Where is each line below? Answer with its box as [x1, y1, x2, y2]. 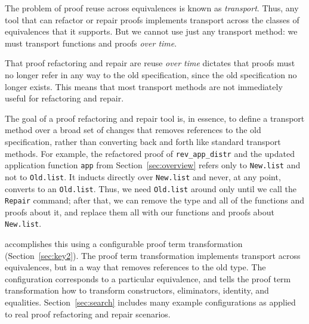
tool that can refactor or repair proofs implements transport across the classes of [5, 13, 299, 26]
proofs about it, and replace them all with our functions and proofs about [5, 205, 274, 218]
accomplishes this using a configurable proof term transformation [5, 237, 243, 250]
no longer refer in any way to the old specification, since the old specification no [5, 68, 297, 81]
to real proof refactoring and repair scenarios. [5, 307, 171, 320]
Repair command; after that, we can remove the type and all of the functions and [5, 194, 304, 206]
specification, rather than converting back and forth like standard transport [5, 135, 281, 147]
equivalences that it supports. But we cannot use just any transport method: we [5, 25, 298, 38]
